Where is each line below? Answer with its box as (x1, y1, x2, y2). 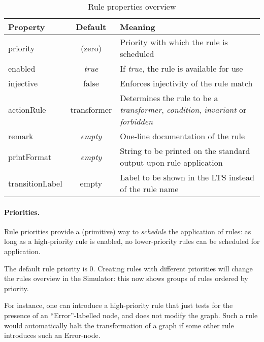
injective (8, 77, 38, 89)
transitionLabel (8, 177, 62, 189)
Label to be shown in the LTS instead (120, 171, 254, 183)
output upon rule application (120, 157, 223, 168)
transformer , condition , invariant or (120, 104, 247, 115)
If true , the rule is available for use (120, 63, 243, 74)
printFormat (8, 150, 52, 163)
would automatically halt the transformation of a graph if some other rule (4, 320, 234, 330)
